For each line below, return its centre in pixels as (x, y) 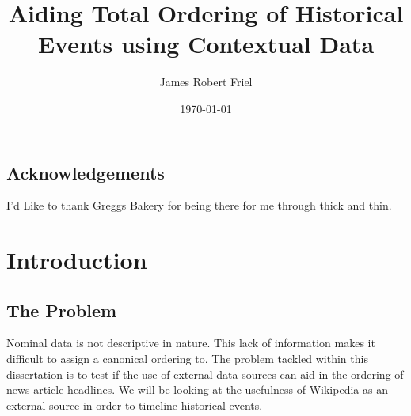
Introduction (77, 260)
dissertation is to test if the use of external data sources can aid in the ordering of (205, 374)
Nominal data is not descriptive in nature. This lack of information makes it (191, 343)
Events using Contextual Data (206, 44)
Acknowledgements (86, 172)
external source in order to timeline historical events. (135, 405)
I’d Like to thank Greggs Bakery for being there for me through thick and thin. (199, 205)
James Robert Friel (206, 82)
